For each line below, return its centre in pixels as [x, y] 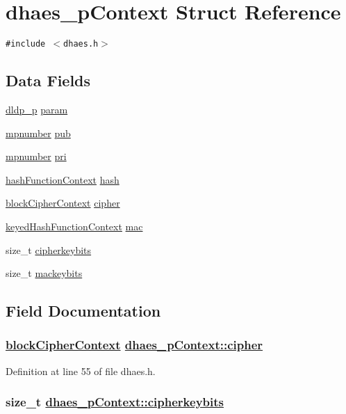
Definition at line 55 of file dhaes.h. [81, 371]
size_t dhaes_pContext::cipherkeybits [115, 402]
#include [26, 44]
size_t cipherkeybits [49, 249]
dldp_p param [37, 109]
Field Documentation [83, 311]
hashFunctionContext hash [63, 179]
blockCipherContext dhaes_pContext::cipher [134, 345]
